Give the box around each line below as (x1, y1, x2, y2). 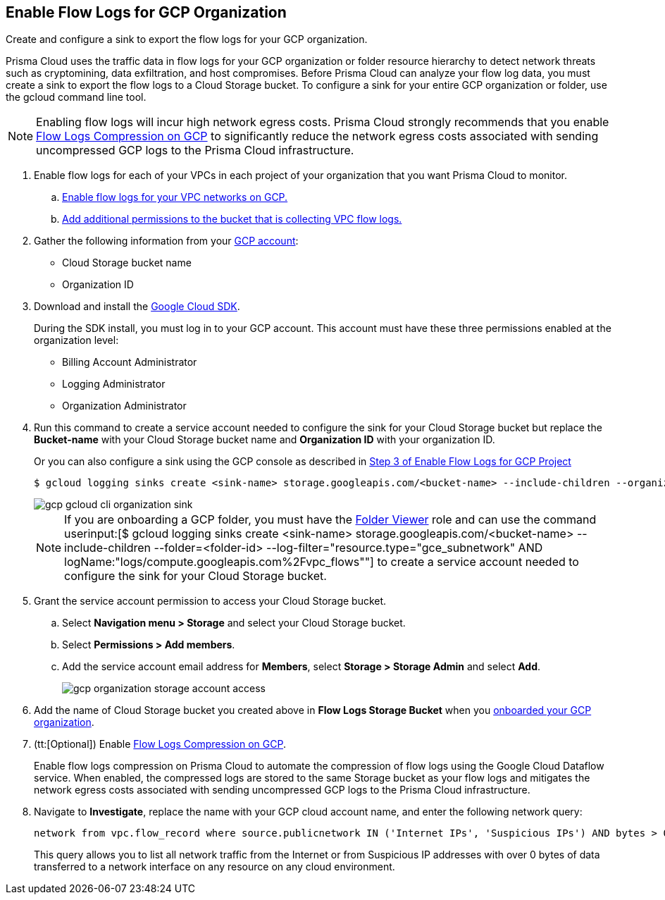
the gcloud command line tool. (6, 91, 147, 104)
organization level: (34, 334, 119, 347)
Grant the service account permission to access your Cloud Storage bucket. (34, 595, 387, 608)
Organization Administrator (62, 400, 187, 412)
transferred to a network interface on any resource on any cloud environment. (34, 861, 395, 873)
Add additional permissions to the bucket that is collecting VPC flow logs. (62, 213, 402, 226)
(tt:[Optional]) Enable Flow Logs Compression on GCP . (34, 738, 286, 751)
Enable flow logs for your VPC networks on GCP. (62, 191, 288, 204)
